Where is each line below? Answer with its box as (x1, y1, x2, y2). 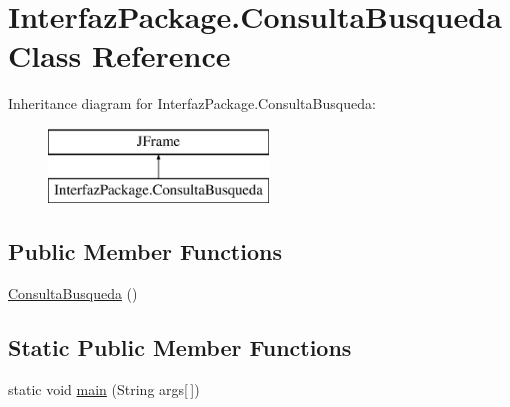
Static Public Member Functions (8, 332, 352, 363)
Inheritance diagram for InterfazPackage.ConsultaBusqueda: (8, 93, 376, 114)
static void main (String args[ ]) (8, 379, 200, 400)
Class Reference (8, 35, 231, 76)
